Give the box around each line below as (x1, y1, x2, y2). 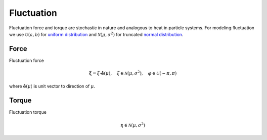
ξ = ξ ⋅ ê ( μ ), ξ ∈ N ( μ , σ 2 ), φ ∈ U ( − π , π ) (89, 70, 177, 76)
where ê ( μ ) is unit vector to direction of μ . (9, 83, 95, 89)
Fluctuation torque (9, 109, 47, 115)
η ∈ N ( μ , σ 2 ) (120, 121, 146, 128)
